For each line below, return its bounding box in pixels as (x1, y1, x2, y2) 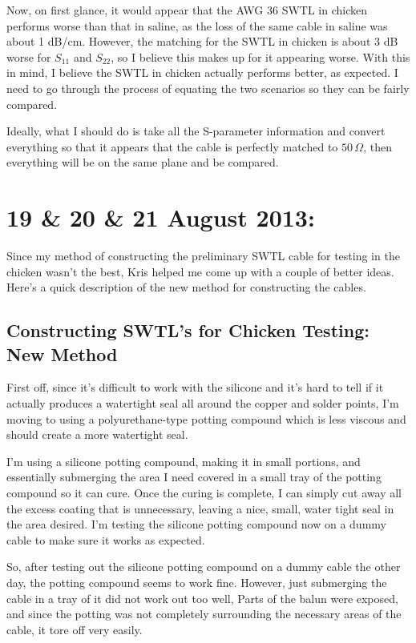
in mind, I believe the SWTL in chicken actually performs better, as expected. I (6, 64, 398, 81)
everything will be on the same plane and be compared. (6, 154, 279, 171)
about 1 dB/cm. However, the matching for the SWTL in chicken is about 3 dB (6, 33, 398, 50)
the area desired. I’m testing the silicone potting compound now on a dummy (6, 516, 386, 532)
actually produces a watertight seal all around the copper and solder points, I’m (6, 395, 399, 412)
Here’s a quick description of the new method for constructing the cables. (6, 279, 366, 295)
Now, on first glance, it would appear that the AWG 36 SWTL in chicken (6, 2, 368, 18)
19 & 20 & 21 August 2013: (6, 201, 315, 234)
